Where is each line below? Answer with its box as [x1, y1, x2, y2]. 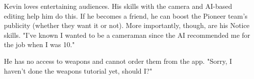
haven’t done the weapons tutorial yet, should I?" [4, 65, 152, 76]
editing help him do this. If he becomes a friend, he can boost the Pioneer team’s [4, 10, 248, 21]
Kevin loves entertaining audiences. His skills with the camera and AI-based [4, 1, 232, 11]
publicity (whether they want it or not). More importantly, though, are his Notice [4, 20, 250, 30]
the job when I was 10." [4, 39, 75, 50]
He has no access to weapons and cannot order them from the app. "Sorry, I [4, 55, 232, 66]
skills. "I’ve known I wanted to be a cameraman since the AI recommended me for [4, 29, 251, 40]
